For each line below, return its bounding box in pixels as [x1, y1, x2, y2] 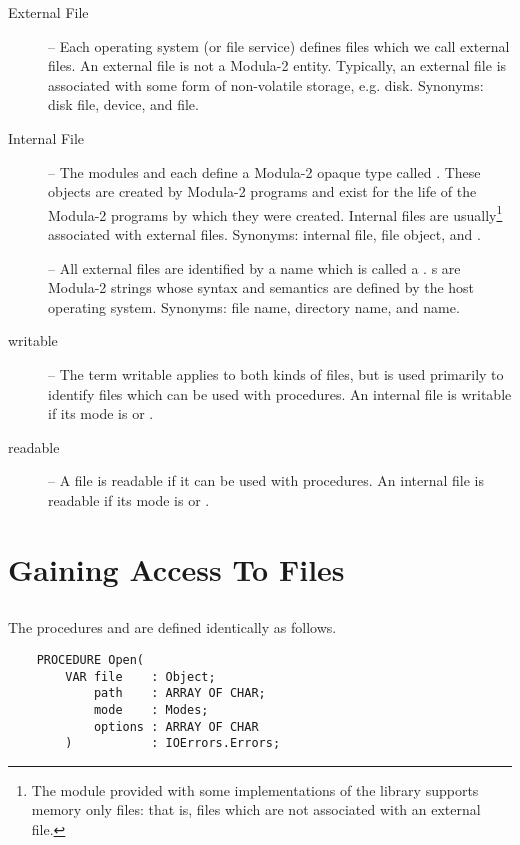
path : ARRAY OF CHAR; [93, 686, 266, 701]
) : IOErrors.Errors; [65, 736, 281, 751]
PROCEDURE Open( [36, 652, 145, 667]
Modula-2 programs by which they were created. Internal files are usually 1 [48, 201, 503, 225]
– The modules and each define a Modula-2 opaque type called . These [48, 161, 481, 182]
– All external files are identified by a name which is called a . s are [48, 257, 461, 278]
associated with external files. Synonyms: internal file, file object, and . [48, 224, 481, 244]
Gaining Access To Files [8, 548, 345, 589]
